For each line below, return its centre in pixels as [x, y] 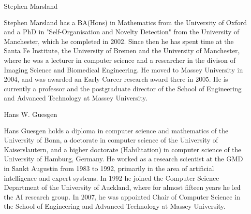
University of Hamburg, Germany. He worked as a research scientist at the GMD [124, 159]
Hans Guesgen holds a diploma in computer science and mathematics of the [116, 130]
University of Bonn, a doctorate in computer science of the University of [111, 140]
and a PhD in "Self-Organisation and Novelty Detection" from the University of [122, 32]
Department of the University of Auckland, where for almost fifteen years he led [122, 187]
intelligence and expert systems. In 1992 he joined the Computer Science [111, 178]
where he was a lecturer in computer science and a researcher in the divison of [120, 60]
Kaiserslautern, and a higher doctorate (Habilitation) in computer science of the [123, 149]
